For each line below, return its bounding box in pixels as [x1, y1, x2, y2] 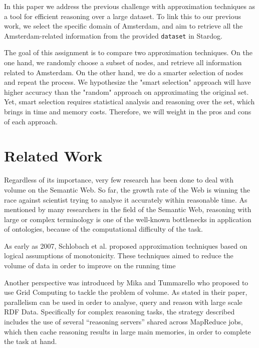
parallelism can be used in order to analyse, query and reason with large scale [4, 296, 242, 307]
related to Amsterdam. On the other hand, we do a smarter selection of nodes [4, 67, 243, 77]
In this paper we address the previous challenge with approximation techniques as [4, 1, 255, 11]
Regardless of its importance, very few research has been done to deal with [4, 175, 234, 185]
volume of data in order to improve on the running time [4, 260, 176, 271]
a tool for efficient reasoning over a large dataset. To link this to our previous [4, 11, 241, 21]
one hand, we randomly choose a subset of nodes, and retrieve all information [4, 57, 242, 68]
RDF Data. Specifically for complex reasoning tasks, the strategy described [4, 306, 235, 317]
